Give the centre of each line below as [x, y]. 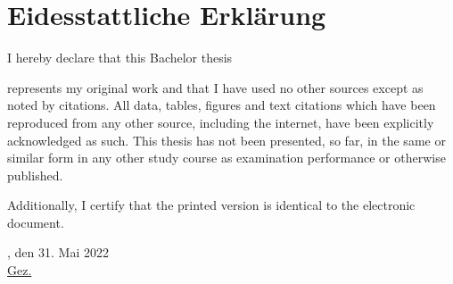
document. [36, 222]
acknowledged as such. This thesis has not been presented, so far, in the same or [226, 140]
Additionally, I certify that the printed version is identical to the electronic [211, 205]
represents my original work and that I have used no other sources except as [215, 87]
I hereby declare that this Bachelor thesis [120, 58]
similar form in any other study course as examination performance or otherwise [226, 158]
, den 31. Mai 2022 [58, 252]
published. [35, 175]
